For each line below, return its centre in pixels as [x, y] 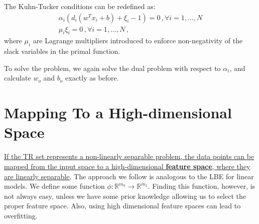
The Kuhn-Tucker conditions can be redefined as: [80, 6]
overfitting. [21, 215]
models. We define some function [54, 186]
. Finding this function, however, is [202, 186]
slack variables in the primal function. [62, 51]
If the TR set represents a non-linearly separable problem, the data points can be [129, 156]
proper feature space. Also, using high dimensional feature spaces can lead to [122, 206]
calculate [18, 78]
